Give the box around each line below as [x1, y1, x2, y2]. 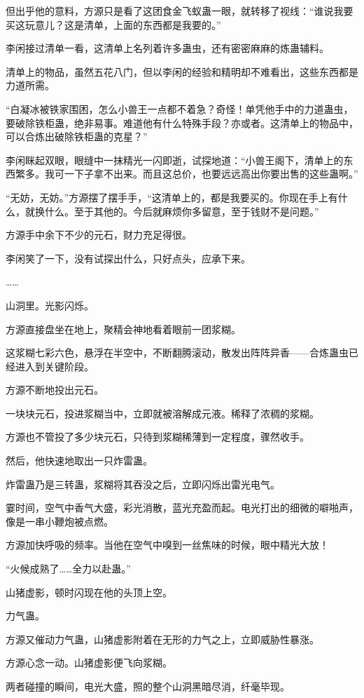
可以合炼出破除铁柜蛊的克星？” [6, 129, 148, 144]
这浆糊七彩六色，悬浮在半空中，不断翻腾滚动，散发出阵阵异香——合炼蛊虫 [6, 345, 349, 360]
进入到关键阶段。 [15, 358, 94, 373]
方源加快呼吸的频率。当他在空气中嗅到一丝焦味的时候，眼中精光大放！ [6, 537, 329, 552]
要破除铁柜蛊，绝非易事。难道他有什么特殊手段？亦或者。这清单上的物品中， [6, 115, 358, 130]
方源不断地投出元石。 [6, 382, 104, 397]
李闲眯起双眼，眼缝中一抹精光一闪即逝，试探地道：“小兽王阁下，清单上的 [6, 152, 344, 167]
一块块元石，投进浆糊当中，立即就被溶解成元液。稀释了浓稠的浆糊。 [6, 405, 319, 420]
